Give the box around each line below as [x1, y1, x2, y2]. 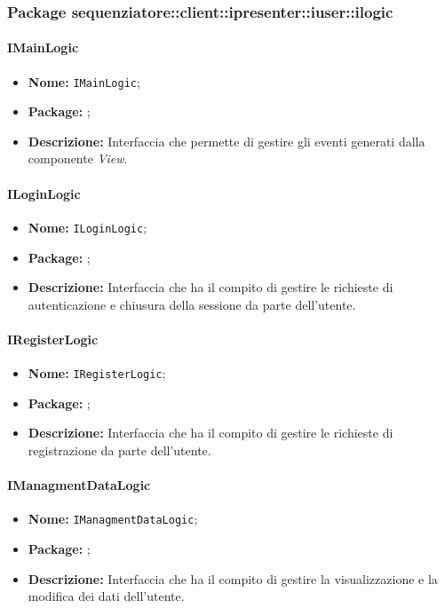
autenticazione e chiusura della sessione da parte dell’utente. [28, 295, 356, 313]
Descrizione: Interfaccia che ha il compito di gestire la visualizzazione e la [28, 569, 438, 588]
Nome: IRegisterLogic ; [28, 364, 166, 383]
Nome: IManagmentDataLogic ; [28, 509, 198, 528]
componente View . [28, 149, 128, 168]
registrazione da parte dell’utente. [28, 440, 211, 459]
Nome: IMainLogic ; [28, 72, 140, 91]
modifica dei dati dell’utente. [28, 587, 185, 605]
